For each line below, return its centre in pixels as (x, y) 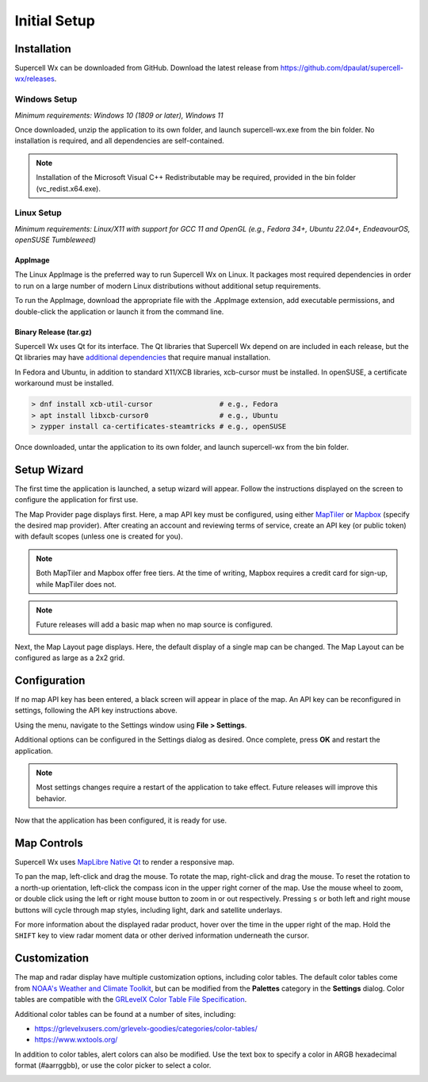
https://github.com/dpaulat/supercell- (342, 68)
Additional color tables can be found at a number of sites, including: (125, 1014)
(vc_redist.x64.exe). (68, 188)
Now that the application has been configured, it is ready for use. (121, 820)
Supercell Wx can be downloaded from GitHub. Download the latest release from (147, 68)
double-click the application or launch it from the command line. (119, 311)
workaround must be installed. (64, 383)
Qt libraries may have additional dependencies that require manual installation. (143, 358)
